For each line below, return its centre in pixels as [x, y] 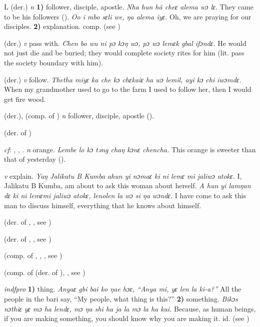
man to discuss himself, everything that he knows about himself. [103, 205]
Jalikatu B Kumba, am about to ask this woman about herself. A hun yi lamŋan [127, 185]
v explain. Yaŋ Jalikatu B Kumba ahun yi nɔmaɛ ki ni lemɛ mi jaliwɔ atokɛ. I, [123, 175]
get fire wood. [25, 99]
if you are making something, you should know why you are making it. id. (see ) [127, 318]
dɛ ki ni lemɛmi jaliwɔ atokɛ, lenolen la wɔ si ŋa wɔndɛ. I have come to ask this [125, 195]
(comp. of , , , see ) [33, 255]
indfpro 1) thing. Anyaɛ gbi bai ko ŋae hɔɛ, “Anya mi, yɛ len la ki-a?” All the [123, 289]
